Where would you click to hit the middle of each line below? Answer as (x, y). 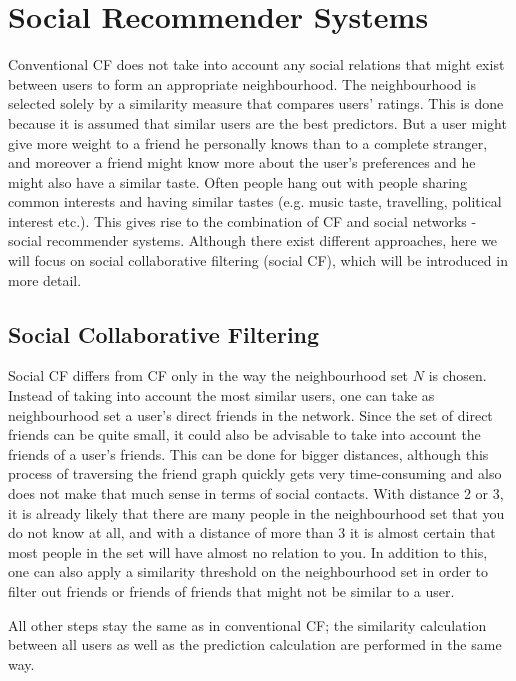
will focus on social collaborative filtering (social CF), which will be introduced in (258, 260)
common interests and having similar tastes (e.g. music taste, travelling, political (255, 201)
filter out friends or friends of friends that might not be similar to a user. (231, 590)
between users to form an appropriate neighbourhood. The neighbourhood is (242, 83)
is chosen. (457, 375)
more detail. (45, 279)
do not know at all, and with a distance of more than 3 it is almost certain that (252, 532)
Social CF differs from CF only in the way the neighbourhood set (208, 375)
